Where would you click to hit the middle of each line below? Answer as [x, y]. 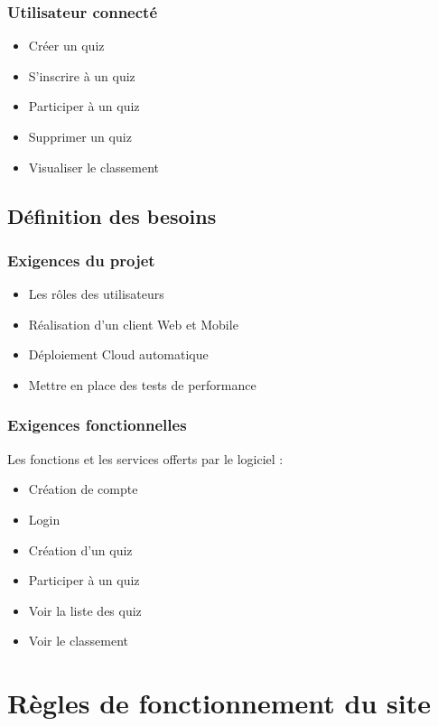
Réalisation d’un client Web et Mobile [133, 324]
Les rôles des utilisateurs [96, 294]
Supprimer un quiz [80, 136]
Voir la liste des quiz [85, 610]
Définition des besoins [112, 215]
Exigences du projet [81, 260]
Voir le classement [79, 641]
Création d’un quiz [80, 549]
